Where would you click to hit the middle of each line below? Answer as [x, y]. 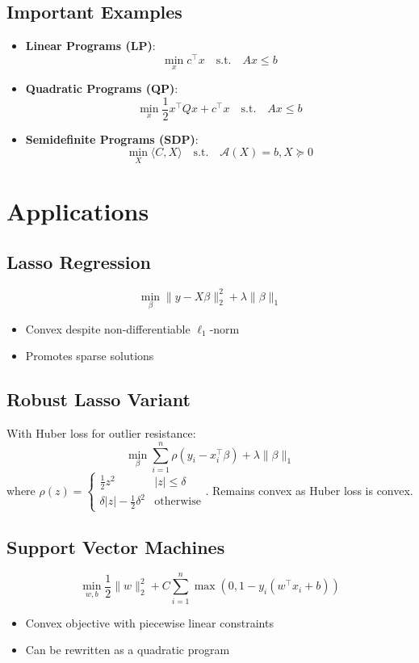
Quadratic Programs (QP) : [102, 88]
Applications [78, 210]
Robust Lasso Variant [98, 399]
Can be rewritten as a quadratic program [128, 650]
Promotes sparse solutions [90, 356]
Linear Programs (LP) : [90, 46]
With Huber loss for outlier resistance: [101, 433]
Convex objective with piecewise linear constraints [149, 622]
